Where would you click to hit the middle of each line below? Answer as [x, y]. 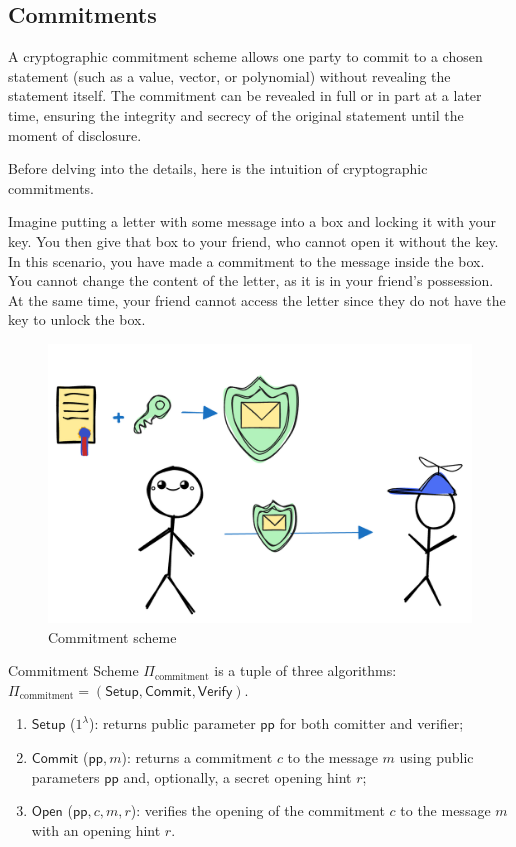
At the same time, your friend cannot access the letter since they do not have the [257, 299]
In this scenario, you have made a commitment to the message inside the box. [246, 260]
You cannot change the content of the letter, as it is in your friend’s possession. [251, 280]
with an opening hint [96, 829]
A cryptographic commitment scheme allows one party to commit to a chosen [245, 56]
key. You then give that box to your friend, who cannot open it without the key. [253, 240]
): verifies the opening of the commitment [257, 810]
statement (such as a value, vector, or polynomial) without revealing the [229, 75]
